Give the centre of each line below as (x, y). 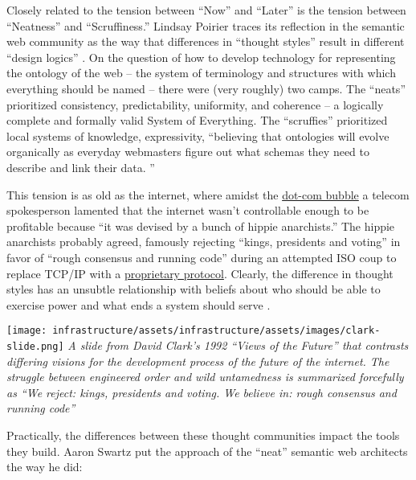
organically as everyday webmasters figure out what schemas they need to (188, 152)
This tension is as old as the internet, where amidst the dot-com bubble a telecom (208, 194)
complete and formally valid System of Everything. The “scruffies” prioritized (197, 120)
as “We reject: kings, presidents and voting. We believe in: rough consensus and (202, 392)
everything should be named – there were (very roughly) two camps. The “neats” (206, 88)
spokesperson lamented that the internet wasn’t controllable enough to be (188, 210)
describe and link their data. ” (81, 167)
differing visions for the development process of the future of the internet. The (198, 361)
